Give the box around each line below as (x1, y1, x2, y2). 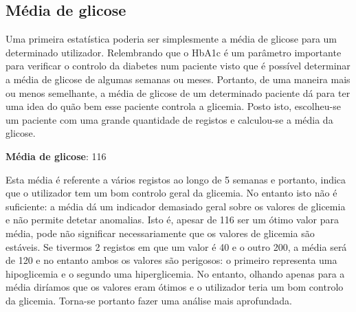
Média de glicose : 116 (5, 148, 107, 163)
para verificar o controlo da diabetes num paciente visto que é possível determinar (5, 58, 351, 73)
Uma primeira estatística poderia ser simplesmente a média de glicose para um (5, 32, 337, 46)
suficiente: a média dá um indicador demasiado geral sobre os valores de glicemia (5, 199, 346, 213)
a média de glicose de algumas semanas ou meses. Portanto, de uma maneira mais (5, 71, 351, 86)
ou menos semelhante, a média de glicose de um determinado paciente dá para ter (5, 85, 351, 100)
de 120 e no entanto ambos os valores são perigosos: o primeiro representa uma (5, 253, 337, 267)
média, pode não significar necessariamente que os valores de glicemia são (5, 225, 315, 240)
